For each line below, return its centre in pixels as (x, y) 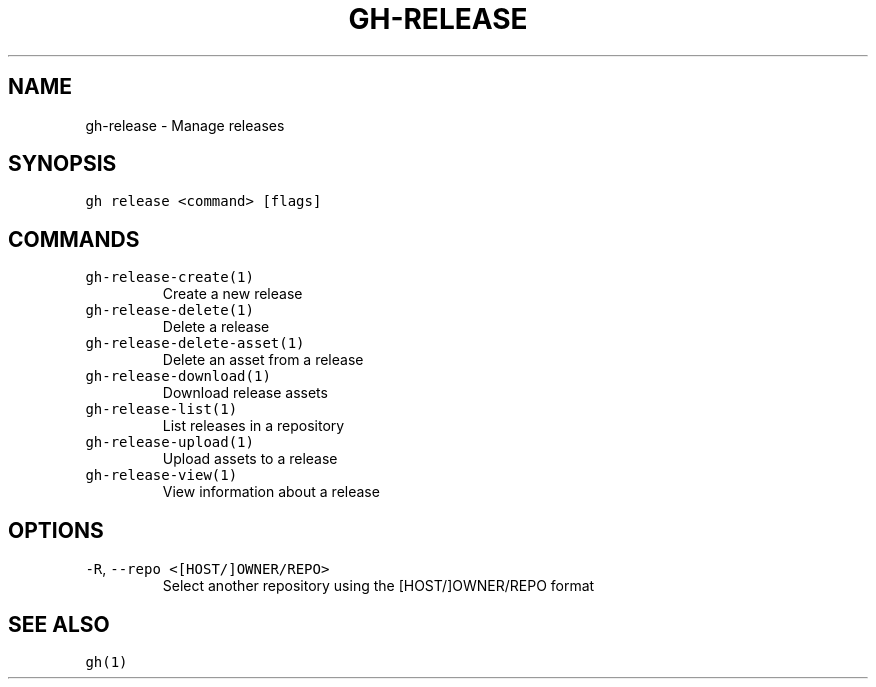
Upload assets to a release (250, 459)
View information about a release (271, 492)
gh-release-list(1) (161, 409)
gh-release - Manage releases (185, 125)
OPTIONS (56, 530)
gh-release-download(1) (178, 376)
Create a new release (232, 294)
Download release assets (245, 393)
